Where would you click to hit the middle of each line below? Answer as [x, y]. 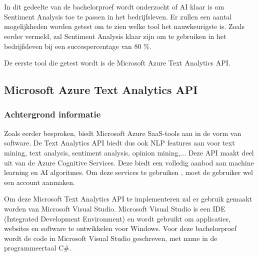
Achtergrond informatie [52, 114]
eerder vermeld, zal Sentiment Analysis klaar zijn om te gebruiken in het [115, 36]
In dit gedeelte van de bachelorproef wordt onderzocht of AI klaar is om [114, 7]
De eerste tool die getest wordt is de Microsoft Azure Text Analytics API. [117, 63]
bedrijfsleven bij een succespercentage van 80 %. [78, 46]
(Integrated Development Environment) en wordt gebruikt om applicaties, [117, 218]
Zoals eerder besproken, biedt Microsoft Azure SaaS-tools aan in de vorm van [123, 133]
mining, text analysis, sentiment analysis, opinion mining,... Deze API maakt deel [129, 152]
